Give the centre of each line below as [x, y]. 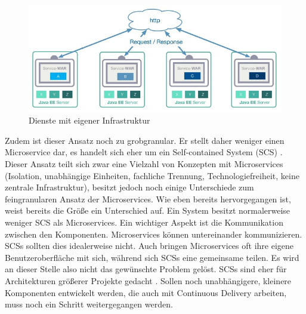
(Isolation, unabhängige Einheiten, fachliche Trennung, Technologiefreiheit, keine [152, 175]
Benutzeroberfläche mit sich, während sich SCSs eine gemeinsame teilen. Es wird [152, 257]
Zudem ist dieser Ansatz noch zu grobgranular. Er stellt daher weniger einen [145, 140]
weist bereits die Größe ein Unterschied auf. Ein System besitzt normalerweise [148, 210]
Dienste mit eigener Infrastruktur [89, 120]
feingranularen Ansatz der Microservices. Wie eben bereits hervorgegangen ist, [148, 198]
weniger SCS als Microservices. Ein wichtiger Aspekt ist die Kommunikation [144, 222]
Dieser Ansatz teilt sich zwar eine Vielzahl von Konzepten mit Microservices [144, 164]
